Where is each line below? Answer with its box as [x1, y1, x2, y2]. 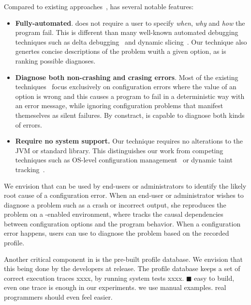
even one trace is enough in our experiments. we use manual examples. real [4, 282, 226, 292]
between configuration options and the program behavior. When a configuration [4, 218, 241, 228]
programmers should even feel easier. [4, 292, 113, 302]
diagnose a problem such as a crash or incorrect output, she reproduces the [4, 199, 226, 209]
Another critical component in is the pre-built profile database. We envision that [4, 254, 243, 264]
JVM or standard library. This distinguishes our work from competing [15, 145, 223, 155]
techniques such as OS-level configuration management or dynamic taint [15, 155, 233, 165]
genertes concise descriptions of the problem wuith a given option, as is [15, 46, 226, 56]
